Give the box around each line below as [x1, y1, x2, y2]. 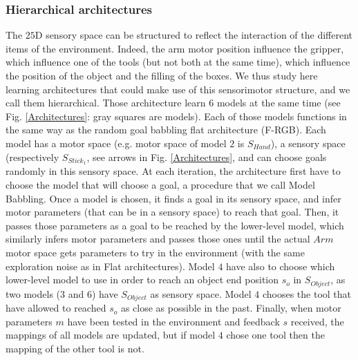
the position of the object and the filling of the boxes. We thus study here [6, 68, 318, 82]
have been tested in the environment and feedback [67, 314, 280, 328]
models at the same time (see [216, 95, 341, 110]
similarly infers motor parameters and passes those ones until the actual [6, 231, 310, 246]
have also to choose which [226, 258, 335, 273]
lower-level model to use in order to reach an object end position [6, 272, 279, 287]
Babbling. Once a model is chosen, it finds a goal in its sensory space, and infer [6, 191, 341, 205]
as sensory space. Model [150, 286, 252, 301]
